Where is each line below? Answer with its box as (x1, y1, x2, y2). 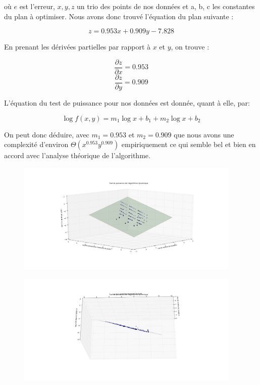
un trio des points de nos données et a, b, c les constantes (77, 1, 255, 11)
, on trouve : (171, 41, 210, 52)
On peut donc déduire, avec (4, 129, 89, 139)
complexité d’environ (4, 139, 69, 150)
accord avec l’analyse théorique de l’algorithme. (4, 150, 150, 161)
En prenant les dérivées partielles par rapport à (4, 41, 151, 52)
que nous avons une (174, 129, 234, 139)
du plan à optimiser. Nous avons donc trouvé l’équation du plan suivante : (4, 11, 234, 21)
